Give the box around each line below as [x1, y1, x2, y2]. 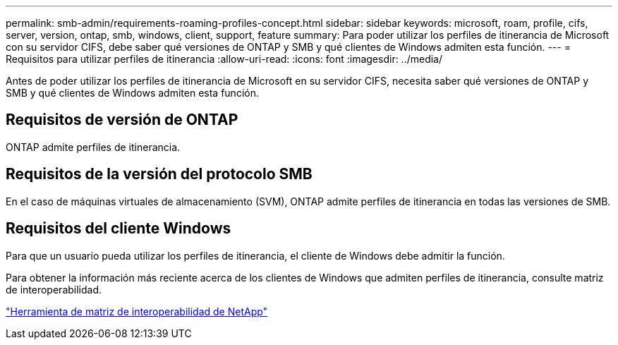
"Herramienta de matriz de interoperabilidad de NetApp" [6, 305, 268, 317]
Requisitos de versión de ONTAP [6, 111, 238, 129]
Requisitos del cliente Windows [6, 219, 231, 238]
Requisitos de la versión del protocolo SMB [6, 165, 313, 183]
